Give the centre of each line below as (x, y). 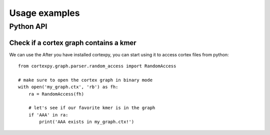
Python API (28, 26)
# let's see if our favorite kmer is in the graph (92, 108)
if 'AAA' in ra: (48, 115)
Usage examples (44, 13)
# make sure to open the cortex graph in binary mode (85, 80)
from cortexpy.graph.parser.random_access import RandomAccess (97, 66)
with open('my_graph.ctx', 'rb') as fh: (68, 87)
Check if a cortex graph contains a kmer (73, 43)
